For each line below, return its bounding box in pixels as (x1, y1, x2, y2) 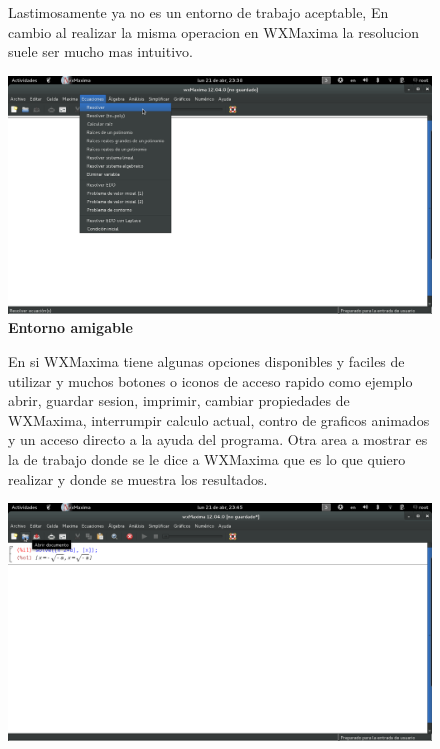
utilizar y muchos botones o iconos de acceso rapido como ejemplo (8, 370, 413, 391)
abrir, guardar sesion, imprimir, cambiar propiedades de (8, 390, 350, 411)
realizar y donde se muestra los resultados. (8, 468, 268, 489)
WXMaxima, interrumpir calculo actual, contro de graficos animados (8, 409, 430, 430)
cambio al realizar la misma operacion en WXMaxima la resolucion (8, 21, 419, 42)
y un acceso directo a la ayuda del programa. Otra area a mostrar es (8, 429, 428, 450)
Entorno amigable (8, 317, 133, 338)
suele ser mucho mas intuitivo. (8, 41, 193, 62)
